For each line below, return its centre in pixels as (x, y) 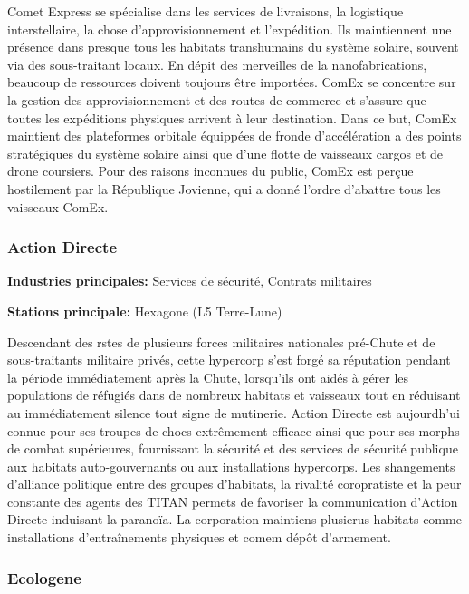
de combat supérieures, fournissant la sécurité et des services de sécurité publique (233, 448)
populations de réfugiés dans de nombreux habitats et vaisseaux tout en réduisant (234, 395)
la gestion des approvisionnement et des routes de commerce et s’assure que (217, 99)
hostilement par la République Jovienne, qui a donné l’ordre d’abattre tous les (224, 188)
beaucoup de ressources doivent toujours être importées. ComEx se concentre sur (232, 82)
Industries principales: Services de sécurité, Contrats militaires (190, 281)
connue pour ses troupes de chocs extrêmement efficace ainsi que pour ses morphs (234, 430)
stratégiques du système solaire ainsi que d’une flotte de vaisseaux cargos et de (225, 153)
